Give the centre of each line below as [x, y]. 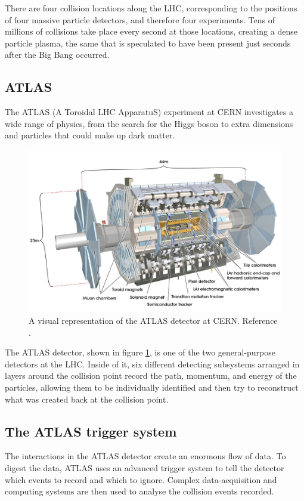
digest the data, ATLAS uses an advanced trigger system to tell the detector [145, 467]
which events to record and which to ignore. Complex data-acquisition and [141, 479]
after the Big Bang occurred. [57, 55]
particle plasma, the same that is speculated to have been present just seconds [148, 43]
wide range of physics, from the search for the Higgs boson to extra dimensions [149, 123]
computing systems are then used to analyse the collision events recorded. [139, 491]
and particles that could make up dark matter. [90, 135]
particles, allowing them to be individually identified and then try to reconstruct [152, 387]
